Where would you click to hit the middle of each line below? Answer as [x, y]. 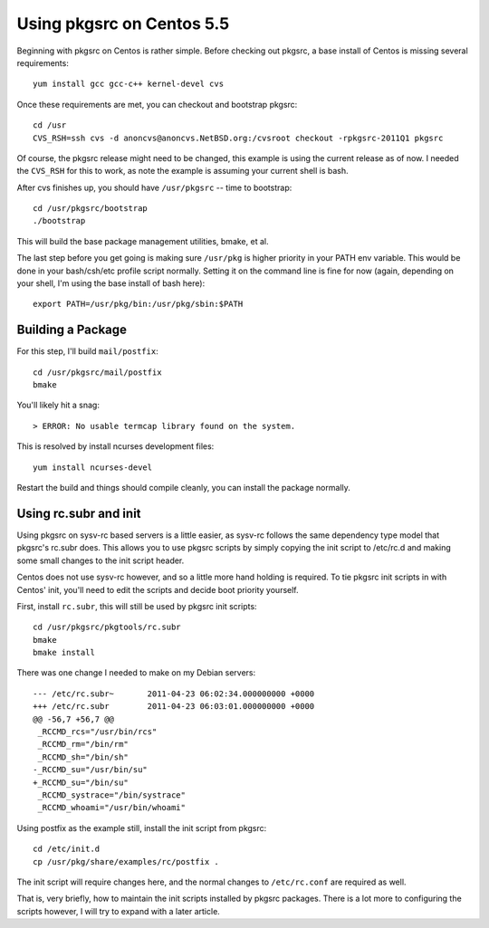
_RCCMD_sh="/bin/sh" [83, 757]
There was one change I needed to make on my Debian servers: [136, 673]
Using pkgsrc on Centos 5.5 [123, 24]
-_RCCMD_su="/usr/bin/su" [91, 770]
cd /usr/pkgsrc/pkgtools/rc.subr [107, 627]
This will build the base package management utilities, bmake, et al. [143, 241]
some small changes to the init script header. [101, 560]
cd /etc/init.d [67, 849]
